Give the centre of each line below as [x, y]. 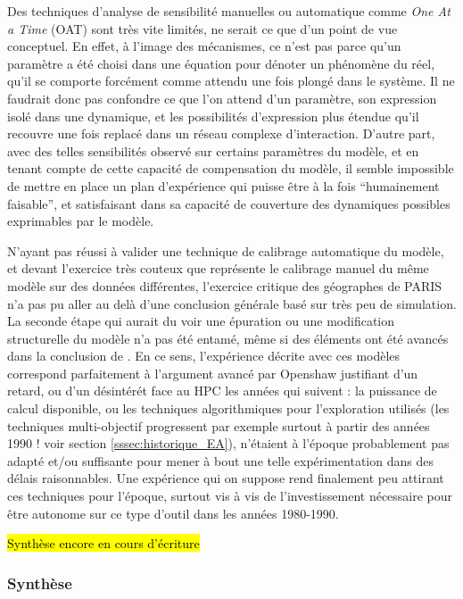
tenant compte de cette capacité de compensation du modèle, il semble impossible [231, 168]
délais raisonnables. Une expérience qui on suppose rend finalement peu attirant [226, 478]
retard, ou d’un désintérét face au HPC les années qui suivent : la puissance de [222, 391]
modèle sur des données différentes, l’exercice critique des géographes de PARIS [225, 285]
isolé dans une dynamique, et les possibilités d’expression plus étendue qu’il [213, 116]
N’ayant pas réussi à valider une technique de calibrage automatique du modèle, [226, 250]
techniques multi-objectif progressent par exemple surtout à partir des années [219, 425]
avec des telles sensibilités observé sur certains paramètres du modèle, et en [213, 150]
